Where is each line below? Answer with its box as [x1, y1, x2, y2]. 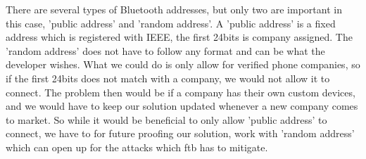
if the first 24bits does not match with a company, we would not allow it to [6, 70, 330, 85]
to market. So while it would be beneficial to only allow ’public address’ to [6, 112, 327, 127]
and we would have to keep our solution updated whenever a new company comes [6, 98, 358, 113]
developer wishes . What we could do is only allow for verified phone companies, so [6, 57, 360, 72]
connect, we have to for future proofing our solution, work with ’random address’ [6, 126, 355, 141]
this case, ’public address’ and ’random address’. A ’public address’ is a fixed [6, 15, 336, 30]
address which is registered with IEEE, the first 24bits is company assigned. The [6, 30, 353, 44]
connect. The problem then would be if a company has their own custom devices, [6, 84, 355, 99]
